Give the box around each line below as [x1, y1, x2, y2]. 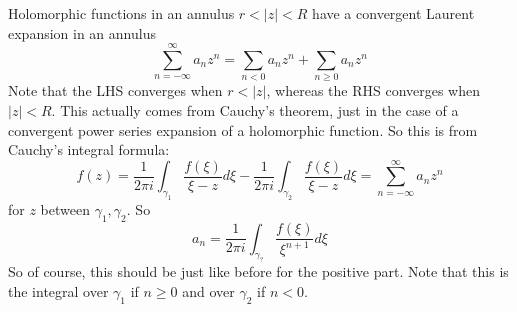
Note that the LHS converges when [8, 80, 223, 101]
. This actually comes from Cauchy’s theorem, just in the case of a [51, 99, 459, 120]
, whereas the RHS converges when [266, 80, 481, 101]
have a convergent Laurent [312, 3, 475, 23]
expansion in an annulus [8, 22, 156, 43]
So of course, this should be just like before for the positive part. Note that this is [8, 261, 509, 282]
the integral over [8, 280, 109, 301]
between [40, 199, 90, 220]
